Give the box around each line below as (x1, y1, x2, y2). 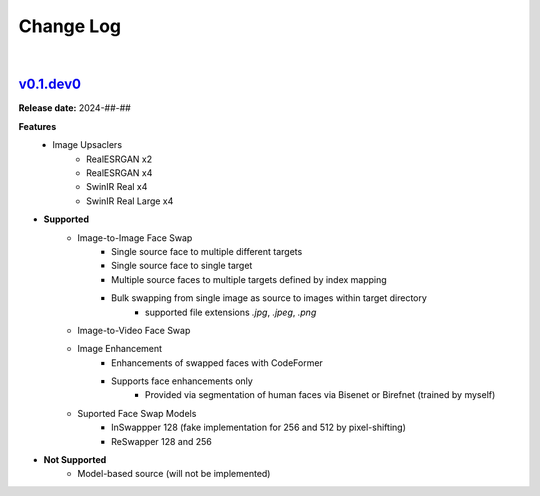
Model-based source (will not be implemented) (77, 468, 271, 480)
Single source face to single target (111, 260, 253, 272)
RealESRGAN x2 (86, 153, 153, 165)
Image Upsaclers (52, 139, 123, 151)
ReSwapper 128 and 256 (111, 435, 212, 447)
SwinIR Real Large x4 (86, 195, 174, 207)
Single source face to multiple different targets (111, 245, 303, 257)
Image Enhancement (77, 343, 163, 355)
